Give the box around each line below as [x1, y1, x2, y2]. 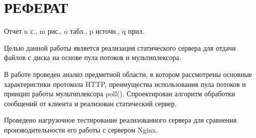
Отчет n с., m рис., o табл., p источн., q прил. [4, 26, 144, 36]
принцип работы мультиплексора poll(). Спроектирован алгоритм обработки [4, 88, 236, 99]
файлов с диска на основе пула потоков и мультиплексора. [4, 52, 181, 63]
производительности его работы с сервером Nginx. [4, 124, 158, 135]
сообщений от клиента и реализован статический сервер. [4, 98, 177, 108]
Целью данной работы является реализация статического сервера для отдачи [4, 42, 236, 53]
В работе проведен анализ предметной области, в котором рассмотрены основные [4, 69, 252, 79]
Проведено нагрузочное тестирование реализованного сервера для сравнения [4, 115, 237, 125]
